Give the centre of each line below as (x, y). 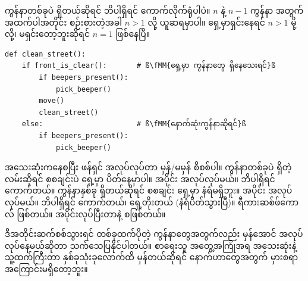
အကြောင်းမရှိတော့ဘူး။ (46, 268)
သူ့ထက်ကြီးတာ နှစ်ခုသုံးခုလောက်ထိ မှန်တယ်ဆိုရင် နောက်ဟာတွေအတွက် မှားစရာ (152, 257)
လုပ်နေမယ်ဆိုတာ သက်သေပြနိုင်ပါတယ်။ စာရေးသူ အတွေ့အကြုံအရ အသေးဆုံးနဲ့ (151, 245)
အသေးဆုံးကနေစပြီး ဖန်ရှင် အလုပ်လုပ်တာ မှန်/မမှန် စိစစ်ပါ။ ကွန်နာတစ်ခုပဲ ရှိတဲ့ (148, 167)
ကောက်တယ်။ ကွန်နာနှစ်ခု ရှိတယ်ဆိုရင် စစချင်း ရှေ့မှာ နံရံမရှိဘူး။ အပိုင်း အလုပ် (149, 190)
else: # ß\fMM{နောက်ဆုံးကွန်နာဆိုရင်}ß (134, 124)
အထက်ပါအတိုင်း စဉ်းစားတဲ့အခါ (64, 22)
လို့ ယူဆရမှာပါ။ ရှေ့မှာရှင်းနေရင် (206, 22)
